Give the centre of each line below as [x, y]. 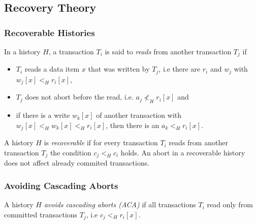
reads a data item [52, 69]
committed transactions [41, 214]
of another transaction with [139, 115]
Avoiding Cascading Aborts [61, 185]
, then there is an [133, 125]
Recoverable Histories [50, 32]
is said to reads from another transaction [168, 51]
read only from [230, 204]
